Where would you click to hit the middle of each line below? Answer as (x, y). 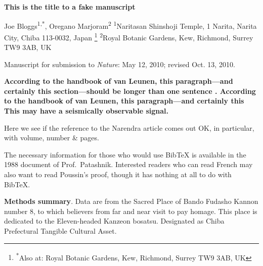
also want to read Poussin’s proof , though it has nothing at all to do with (118, 174)
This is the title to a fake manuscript (70, 7)
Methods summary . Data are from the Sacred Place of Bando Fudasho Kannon (131, 201)
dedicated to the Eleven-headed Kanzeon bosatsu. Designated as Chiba (114, 221)
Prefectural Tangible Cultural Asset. (60, 231)
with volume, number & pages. (52, 138)
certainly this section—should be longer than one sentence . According (130, 91)
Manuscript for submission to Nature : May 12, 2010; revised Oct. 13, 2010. (120, 64)
